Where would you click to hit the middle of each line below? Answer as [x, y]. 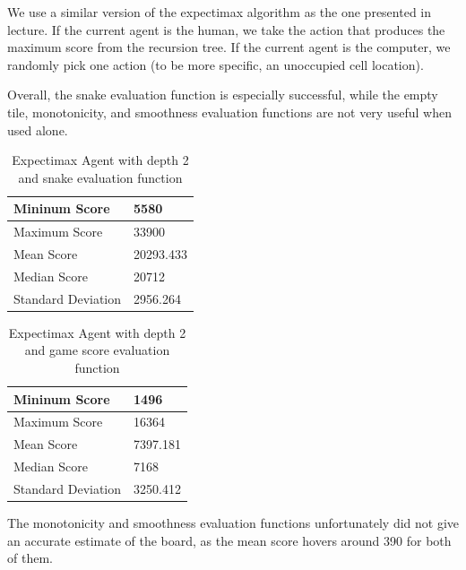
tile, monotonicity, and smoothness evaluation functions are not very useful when [229, 112]
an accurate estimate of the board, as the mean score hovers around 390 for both [229, 540]
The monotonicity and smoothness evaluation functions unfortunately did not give [233, 523]
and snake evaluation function [100, 177]
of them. [30, 558]
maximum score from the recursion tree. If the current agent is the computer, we [229, 47]
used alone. [38, 130]
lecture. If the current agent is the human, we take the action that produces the [226, 29]
